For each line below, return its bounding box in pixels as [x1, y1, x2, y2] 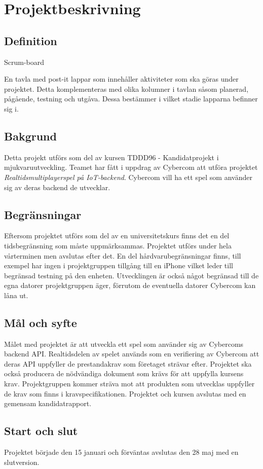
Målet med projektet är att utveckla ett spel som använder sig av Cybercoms [4, 338, 244, 349]
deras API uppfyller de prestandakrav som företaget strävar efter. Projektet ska [4, 358, 252, 369]
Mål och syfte [4, 314, 77, 330]
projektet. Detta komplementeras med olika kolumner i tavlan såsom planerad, [4, 83, 249, 94]
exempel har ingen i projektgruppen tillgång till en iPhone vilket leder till [4, 260, 233, 271]
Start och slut [4, 423, 78, 439]
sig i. [4, 103, 19, 114]
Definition [4, 32, 57, 48]
